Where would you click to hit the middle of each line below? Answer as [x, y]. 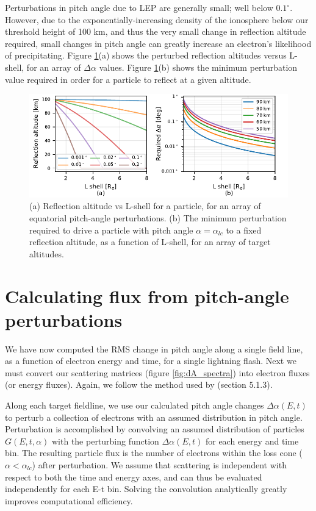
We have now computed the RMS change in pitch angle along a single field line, [154, 348]
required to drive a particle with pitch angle [111, 230]
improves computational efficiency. [69, 500]
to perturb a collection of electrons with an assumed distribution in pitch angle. [154, 417]
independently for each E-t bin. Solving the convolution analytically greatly [146, 489]
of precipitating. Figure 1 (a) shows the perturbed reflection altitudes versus [146, 55]
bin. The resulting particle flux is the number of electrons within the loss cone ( [154, 453]
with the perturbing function [105, 441]
